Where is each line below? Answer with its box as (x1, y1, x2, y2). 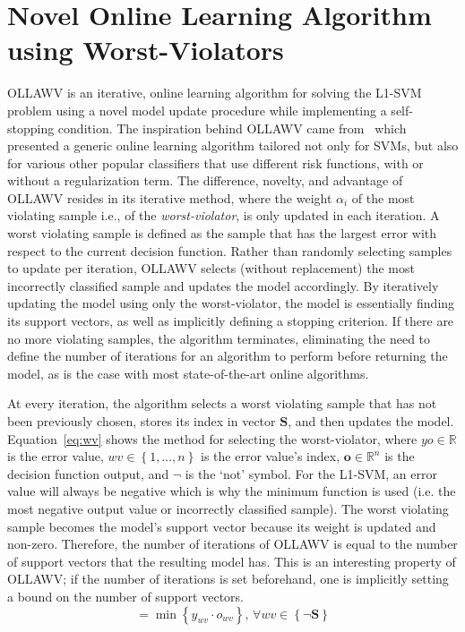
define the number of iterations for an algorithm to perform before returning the (7, 346, 448, 365)
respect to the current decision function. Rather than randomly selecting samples (7, 241, 452, 260)
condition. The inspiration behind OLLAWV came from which (57, 118, 407, 137)
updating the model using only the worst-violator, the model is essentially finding (7, 294, 455, 312)
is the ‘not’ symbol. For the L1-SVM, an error (185, 464, 437, 483)
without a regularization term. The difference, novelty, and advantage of (7, 171, 403, 190)
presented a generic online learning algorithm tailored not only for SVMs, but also (7, 136, 459, 155)
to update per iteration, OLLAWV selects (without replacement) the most (7, 259, 415, 278)
